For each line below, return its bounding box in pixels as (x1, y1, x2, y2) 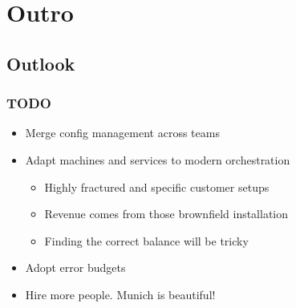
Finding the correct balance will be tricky (44, 232, 249, 249)
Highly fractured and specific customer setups (44, 178, 270, 195)
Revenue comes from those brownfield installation (44, 205, 289, 222)
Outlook (6, 51, 75, 75)
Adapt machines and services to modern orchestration (25, 151, 290, 168)
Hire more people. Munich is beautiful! (25, 286, 216, 302)
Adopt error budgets (25, 259, 126, 276)
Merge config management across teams (25, 124, 220, 141)
